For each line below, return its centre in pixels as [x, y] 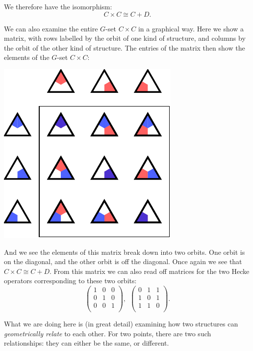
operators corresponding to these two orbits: [70, 281]
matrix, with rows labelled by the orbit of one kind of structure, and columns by [125, 38]
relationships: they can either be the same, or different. [87, 343]
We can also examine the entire [51, 28]
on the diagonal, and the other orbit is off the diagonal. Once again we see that [123, 261]
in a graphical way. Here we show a [191, 28]
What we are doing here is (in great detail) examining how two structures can [121, 324]
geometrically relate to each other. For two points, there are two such [108, 333]
